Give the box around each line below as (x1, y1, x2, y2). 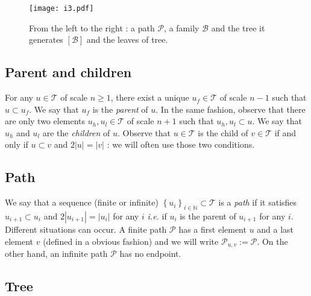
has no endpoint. (119, 247, 181, 260)
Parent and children (5, 63, 132, 81)
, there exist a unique (110, 91, 189, 104)
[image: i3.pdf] (29, 4, 94, 13)
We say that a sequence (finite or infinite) (5, 196, 159, 209)
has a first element (178, 223, 247, 236)
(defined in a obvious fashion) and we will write (43, 235, 219, 247)
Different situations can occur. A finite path (5, 223, 167, 236)
